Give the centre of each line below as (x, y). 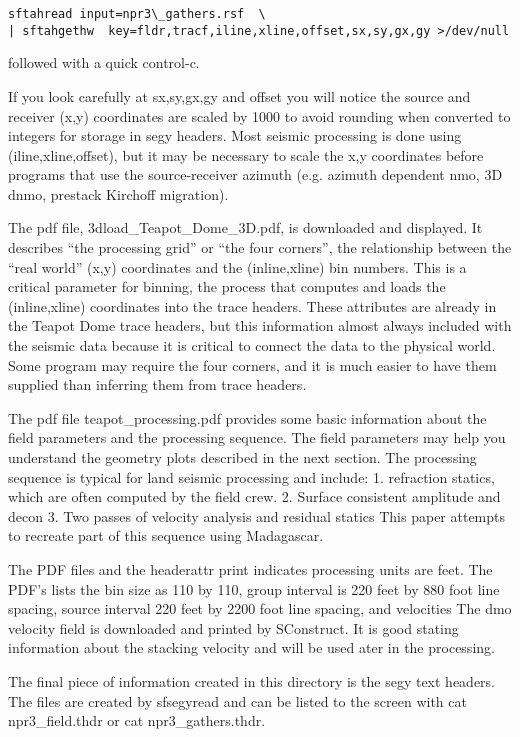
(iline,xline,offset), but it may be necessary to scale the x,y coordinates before (246, 154)
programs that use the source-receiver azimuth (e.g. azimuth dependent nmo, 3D (255, 174)
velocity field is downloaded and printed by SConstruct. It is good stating (233, 627)
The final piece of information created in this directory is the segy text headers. (251, 680)
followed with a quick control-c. (104, 62)
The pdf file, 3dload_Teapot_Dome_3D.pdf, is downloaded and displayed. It (245, 227)
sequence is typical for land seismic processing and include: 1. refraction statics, (251, 476)
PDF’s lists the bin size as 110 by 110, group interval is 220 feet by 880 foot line (254, 588)
